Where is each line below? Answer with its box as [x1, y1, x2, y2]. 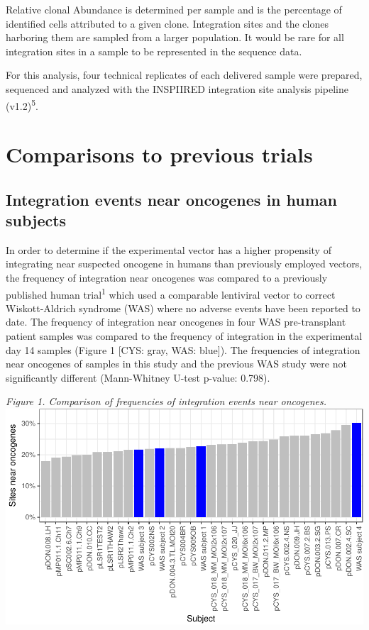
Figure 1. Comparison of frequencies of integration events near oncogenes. [6, 394, 326, 409]
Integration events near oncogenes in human [6, 188, 337, 210]
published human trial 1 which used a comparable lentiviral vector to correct [6, 284, 336, 302]
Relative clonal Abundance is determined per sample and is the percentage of [6, 2, 342, 16]
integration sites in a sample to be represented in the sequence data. [6, 43, 302, 58]
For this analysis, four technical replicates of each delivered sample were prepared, [6, 67, 363, 82]
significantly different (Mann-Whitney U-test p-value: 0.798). [6, 370, 270, 385]
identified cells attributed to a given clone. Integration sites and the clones [6, 16, 329, 31]
